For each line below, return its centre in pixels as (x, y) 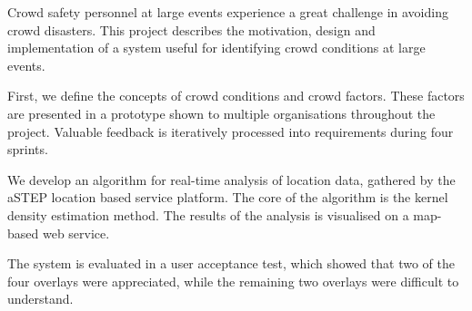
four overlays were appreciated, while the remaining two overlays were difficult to (233, 281)
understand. (40, 299)
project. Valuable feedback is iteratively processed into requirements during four (231, 131)
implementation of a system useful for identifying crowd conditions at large (216, 48)
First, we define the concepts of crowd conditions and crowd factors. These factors (236, 96)
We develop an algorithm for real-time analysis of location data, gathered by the (231, 179)
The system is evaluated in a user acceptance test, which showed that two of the (231, 263)
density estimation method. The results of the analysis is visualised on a (208, 214)
